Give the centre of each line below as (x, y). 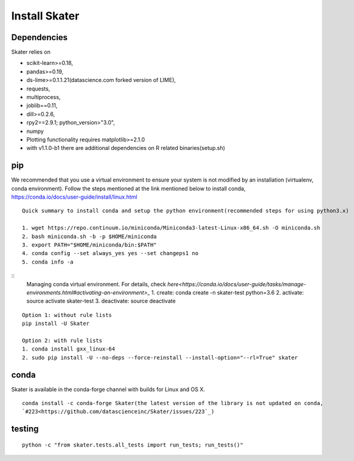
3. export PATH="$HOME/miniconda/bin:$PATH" (90, 245)
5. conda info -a (48, 262)
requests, (38, 89)
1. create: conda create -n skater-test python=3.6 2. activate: (227, 292)
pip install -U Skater (56, 324)
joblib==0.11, (42, 106)
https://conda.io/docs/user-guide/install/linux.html (74, 197)
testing (25, 429)
